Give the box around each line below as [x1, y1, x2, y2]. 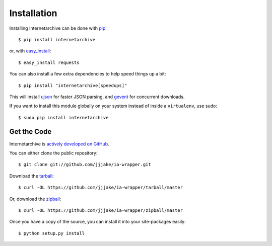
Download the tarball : [9, 173, 54, 179]
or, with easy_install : [9, 48, 51, 54]
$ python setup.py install [18, 230, 85, 236]
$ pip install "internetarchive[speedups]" [18, 83, 127, 88]
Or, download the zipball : [9, 196, 61, 202]
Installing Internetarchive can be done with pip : [9, 25, 107, 31]
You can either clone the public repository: [9, 150, 98, 156]
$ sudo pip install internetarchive [18, 115, 109, 120]
